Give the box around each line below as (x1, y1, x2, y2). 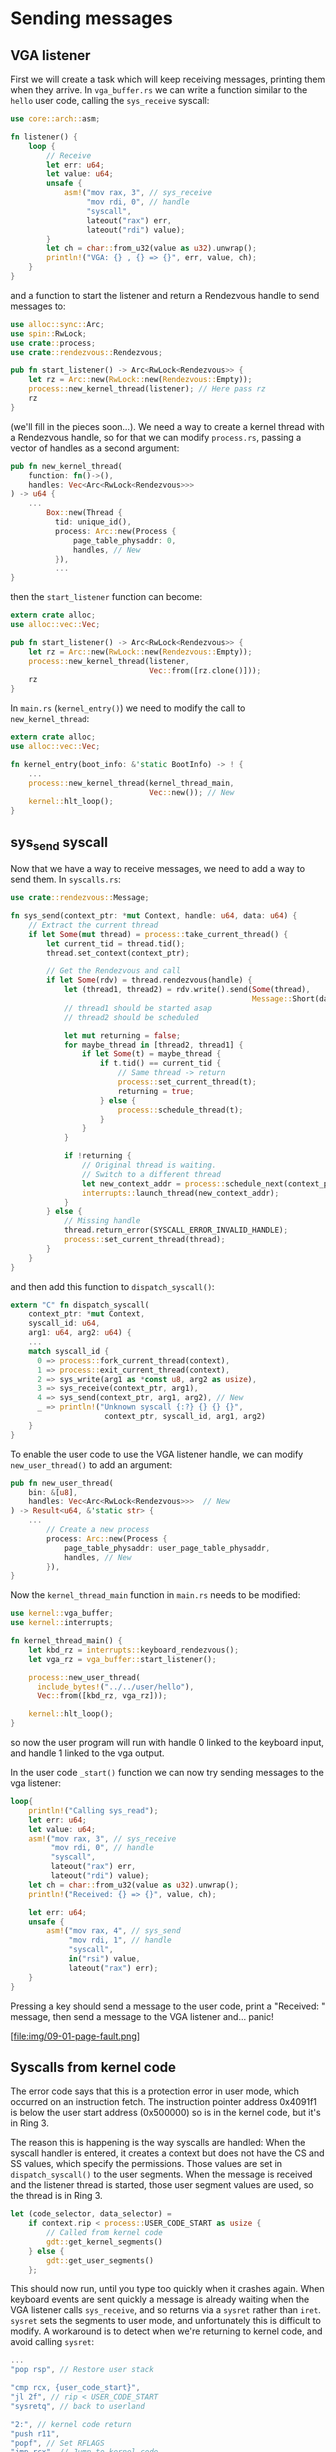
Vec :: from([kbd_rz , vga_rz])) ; (36, 1691, 168, 1701)
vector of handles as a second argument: (10, 442, 180, 454)
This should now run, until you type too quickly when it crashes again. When (10, 2283, 325, 2295)
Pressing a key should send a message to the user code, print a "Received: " (10, 2000, 326, 2012)
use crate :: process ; (10, 338, 97, 348)
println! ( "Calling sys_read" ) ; (28, 1805, 159, 1816)
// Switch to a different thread (81, 1169, 222, 1179)
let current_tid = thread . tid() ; (46, 938, 186, 949)
